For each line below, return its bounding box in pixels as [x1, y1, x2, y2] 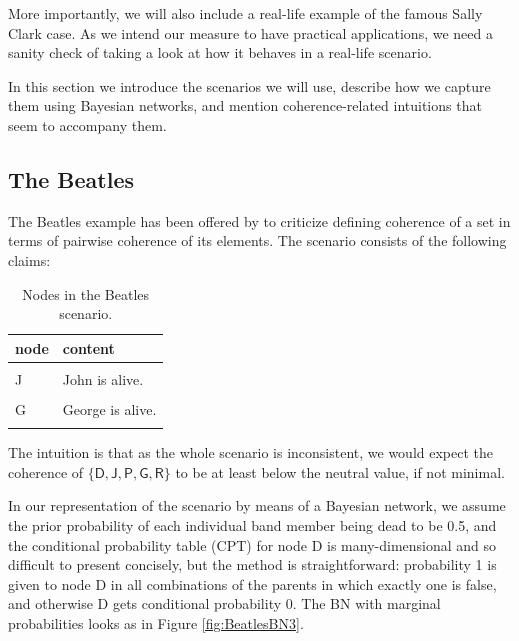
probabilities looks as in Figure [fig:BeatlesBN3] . [8, 613, 304, 634]
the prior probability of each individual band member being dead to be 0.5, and [8, 515, 497, 536]
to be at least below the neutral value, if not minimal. [175, 461, 505, 482]
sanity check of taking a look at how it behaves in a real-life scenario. [8, 42, 432, 63]
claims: [8, 249, 51, 270]
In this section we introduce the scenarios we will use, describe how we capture [8, 75, 491, 96]
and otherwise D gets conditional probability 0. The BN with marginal [8, 593, 441, 614]
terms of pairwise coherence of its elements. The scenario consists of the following [8, 230, 507, 251]
